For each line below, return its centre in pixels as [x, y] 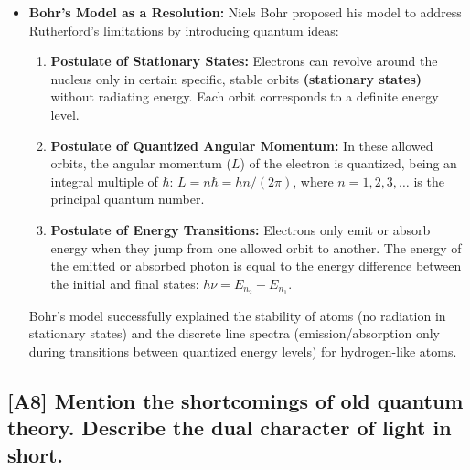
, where [313, 181]
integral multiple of [104, 181]
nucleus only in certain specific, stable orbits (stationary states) [236, 78]
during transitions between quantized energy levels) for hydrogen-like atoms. [243, 351]
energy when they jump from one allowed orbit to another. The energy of [256, 247]
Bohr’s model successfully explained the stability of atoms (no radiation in [237, 315]
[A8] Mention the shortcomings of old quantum [235, 400]
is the [429, 181]
